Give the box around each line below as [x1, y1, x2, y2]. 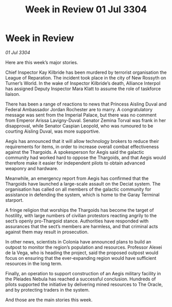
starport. [5, 197, 24, 203]
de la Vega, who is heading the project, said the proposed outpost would [5, 250, 159, 256]
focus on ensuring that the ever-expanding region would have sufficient [5, 255, 157, 261]
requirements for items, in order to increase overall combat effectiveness [5, 144, 159, 150]
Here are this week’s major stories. [5, 59, 78, 65]
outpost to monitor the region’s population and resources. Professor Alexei [5, 244, 162, 250]
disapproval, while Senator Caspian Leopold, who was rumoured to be [5, 122, 154, 129]
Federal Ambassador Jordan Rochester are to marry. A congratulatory [5, 106, 153, 112]
